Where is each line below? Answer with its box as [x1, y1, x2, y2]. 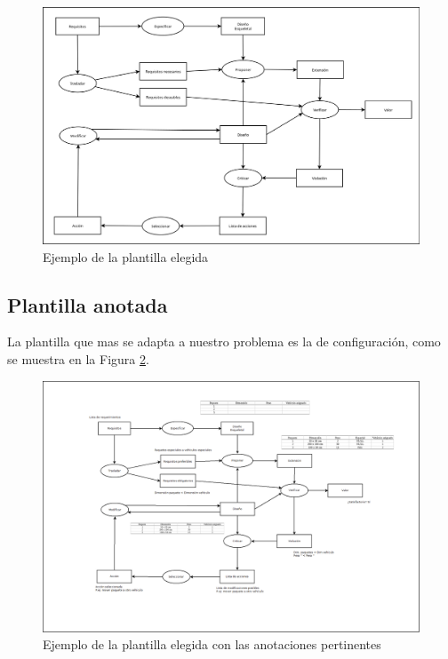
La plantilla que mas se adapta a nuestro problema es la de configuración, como [7, 332, 441, 351]
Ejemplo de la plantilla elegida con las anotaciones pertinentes [43, 635, 381, 654]
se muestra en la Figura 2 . [7, 350, 149, 369]
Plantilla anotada [7, 290, 168, 318]
